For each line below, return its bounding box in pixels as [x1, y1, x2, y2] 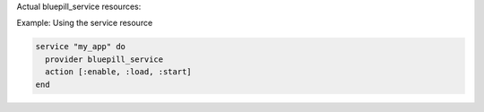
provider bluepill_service [45, 54, 164, 65]
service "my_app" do [35, 41, 125, 52]
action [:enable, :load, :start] [45, 67, 192, 77]
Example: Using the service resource [16, 18, 153, 29]
